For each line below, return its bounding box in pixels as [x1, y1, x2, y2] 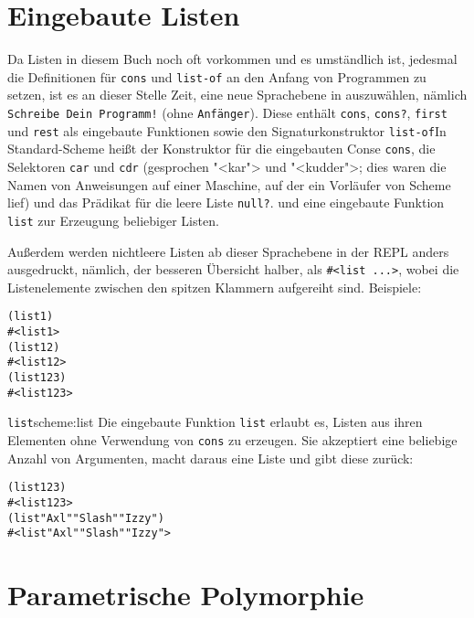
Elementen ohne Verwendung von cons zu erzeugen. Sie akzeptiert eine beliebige [7, 430, 458, 449]
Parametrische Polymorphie [7, 576, 364, 613]
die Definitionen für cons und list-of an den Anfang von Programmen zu [7, 67, 427, 86]
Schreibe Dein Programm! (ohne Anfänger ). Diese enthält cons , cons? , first [7, 102, 448, 122]
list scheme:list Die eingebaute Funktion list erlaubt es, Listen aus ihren [7, 412, 423, 432]
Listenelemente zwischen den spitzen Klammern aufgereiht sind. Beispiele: [7, 277, 422, 296]
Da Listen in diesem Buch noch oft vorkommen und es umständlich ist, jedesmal [7, 49, 458, 69]
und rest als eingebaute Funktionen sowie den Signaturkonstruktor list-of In [7, 121, 447, 140]
